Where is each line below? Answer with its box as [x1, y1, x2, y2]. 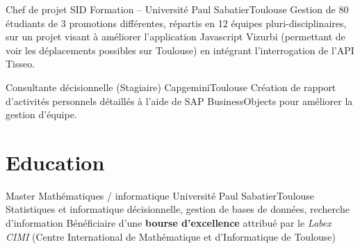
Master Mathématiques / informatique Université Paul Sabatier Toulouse [6, 188, 315, 202]
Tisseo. [6, 56, 35, 71]
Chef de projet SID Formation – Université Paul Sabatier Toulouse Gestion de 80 [6, 2, 349, 16]
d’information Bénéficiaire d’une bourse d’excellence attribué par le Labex [6, 216, 332, 230]
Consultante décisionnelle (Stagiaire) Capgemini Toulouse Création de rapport [6, 79, 336, 94]
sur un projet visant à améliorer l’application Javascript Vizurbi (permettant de [6, 29, 345, 44]
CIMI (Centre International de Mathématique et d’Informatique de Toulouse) [6, 229, 336, 243]
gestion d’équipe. [6, 107, 77, 122]
